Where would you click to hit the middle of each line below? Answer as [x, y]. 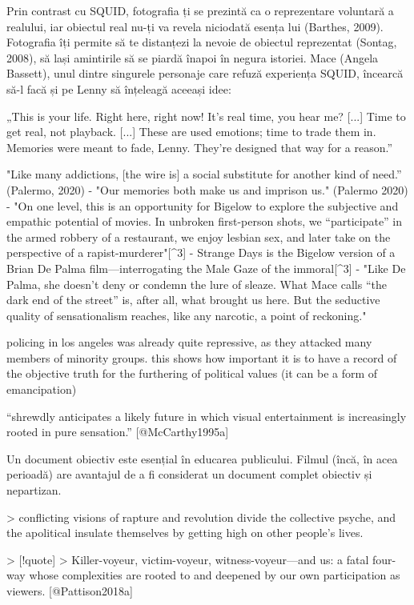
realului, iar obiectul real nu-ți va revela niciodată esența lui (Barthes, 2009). [195, 26]
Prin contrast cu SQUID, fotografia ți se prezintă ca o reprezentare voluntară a [200, 10]
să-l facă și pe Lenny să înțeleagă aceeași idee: [119, 88]
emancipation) [42, 389]
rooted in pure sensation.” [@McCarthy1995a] [118, 432]
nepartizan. [34, 490]
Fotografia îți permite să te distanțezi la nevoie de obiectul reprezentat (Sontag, [202, 42]
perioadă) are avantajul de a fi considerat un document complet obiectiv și [189, 474]
